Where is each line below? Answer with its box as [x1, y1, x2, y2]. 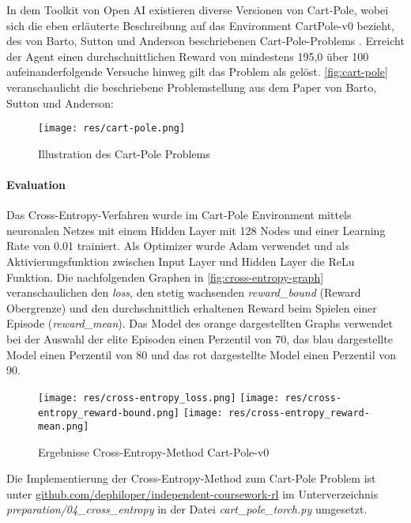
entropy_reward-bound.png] [38, 407, 179, 419]
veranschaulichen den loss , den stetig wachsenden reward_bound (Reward [6, 284, 361, 301]
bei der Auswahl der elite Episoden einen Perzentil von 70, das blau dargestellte [6, 330, 393, 347]
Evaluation [6, 176, 66, 192]
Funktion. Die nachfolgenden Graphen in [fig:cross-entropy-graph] [6, 268, 324, 285]
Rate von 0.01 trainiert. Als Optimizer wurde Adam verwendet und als [6, 237, 349, 254]
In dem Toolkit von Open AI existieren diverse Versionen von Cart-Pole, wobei [6, 2, 389, 17]
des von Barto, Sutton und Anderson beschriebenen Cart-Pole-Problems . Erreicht [6, 32, 405, 49]
